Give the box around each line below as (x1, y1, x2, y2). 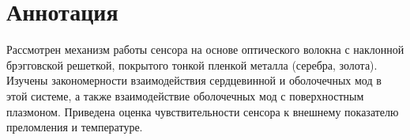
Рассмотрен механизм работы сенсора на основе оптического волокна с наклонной (6, 41, 404, 58)
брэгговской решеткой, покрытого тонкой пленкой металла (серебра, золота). (6, 56, 378, 73)
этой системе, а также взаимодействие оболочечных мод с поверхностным (6, 87, 364, 104)
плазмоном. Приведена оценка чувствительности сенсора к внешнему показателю (6, 103, 399, 119)
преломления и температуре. (6, 119, 143, 135)
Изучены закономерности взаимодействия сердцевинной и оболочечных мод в (6, 72, 382, 89)
